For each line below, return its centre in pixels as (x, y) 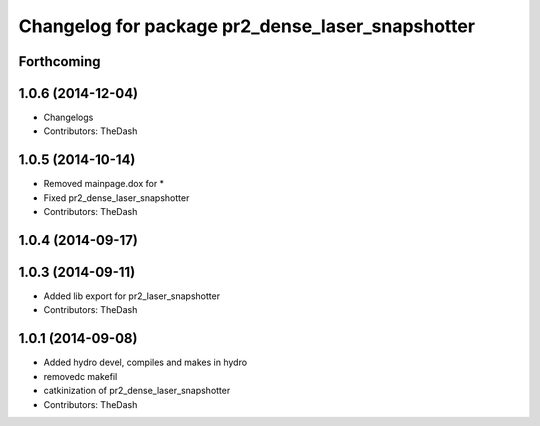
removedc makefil (80, 376)
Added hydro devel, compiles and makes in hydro (145, 362)
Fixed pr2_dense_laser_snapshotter (116, 197)
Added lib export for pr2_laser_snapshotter (131, 296)
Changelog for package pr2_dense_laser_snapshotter (246, 26)
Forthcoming (59, 61)
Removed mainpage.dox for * (104, 184)
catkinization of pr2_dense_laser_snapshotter (137, 391)
